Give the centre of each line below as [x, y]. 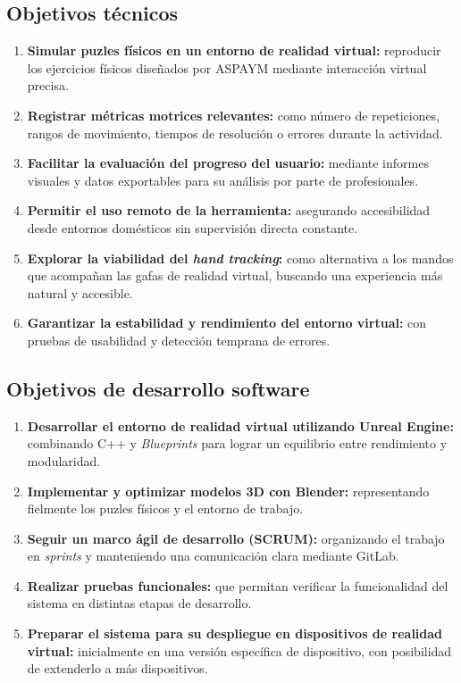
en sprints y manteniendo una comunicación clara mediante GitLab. [213, 556]
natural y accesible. [80, 292]
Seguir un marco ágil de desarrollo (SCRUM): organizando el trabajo [236, 538]
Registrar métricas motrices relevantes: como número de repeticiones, [234, 115]
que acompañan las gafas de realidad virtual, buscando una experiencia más [235, 275]
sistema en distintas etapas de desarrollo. [139, 603]
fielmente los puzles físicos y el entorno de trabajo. [165, 508]
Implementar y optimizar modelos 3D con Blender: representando [228, 491]
